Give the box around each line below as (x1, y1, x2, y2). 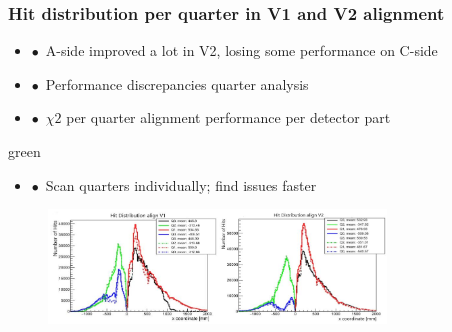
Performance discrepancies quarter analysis (45, 73, 309, 94)
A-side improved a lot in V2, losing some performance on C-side (45, 40, 438, 61)
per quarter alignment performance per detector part (66, 107, 391, 128)
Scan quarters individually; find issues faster (45, 174, 317, 195)
